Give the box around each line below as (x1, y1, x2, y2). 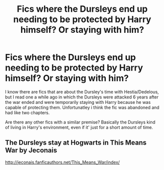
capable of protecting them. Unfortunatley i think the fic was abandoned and (5, 104, 160, 110)
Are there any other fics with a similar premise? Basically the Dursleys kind (5, 119, 156, 125)
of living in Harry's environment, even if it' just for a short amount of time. (5, 124, 153, 130)
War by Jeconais (5, 146, 57, 155)
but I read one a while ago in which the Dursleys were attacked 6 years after (5, 94, 159, 100)
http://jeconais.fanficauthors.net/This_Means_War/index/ (5, 159, 120, 165)
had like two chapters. (5, 109, 50, 116)
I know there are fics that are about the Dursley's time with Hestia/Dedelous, (5, 89, 159, 95)
